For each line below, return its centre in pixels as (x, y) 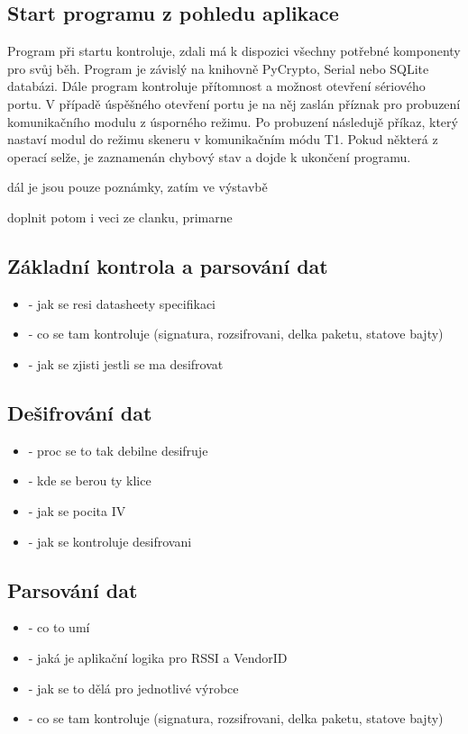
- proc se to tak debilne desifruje (118, 450)
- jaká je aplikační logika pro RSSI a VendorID (158, 657)
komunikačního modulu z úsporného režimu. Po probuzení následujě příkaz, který (233, 121)
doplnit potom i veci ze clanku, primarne (120, 217)
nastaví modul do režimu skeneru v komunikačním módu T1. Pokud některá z (223, 139)
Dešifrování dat (80, 412)
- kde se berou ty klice (90, 480)
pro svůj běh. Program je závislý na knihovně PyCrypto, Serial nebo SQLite (218, 68)
